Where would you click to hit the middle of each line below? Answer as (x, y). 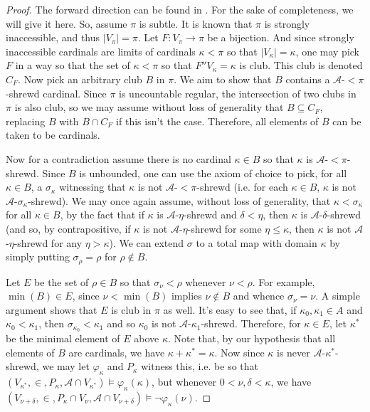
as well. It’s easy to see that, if (230, 309)
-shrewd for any (48, 242)
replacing (26, 121)
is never (294, 352)
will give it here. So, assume (67, 23)
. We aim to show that (223, 79)
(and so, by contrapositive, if (68, 228)
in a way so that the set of (73, 65)
